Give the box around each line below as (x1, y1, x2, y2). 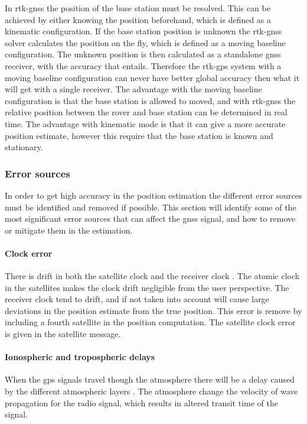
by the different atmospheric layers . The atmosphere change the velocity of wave (5, 385, 298, 397)
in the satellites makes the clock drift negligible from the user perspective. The (5, 281, 289, 293)
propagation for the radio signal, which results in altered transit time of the (5, 396, 278, 409)
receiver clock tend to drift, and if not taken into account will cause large (5, 293, 269, 305)
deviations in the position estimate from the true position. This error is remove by (5, 304, 302, 316)
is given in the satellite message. (5, 328, 121, 340)
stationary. (5, 141, 43, 153)
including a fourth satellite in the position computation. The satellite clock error (5, 316, 296, 328)
